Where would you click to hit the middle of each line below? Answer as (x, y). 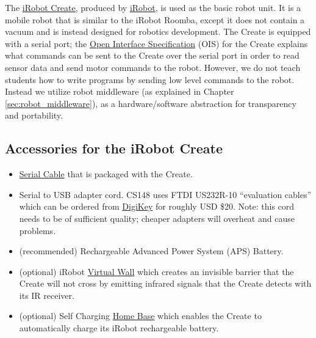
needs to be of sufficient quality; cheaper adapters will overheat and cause (157, 218)
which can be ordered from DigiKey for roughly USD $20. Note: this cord (157, 206)
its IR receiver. (47, 295)
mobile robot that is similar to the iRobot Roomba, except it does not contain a (155, 19)
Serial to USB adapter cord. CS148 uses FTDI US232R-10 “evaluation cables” (165, 194)
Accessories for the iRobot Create (114, 148)
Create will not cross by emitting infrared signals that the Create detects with (165, 283)
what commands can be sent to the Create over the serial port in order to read (152, 55)
